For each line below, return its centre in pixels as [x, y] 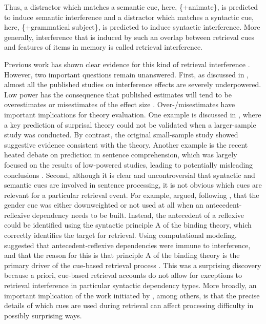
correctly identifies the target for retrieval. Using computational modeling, [120, 235]
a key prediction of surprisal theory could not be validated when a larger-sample [130, 124]
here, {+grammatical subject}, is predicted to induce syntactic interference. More [132, 27]
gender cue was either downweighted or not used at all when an [104, 205]
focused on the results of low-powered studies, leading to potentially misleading [129, 164]
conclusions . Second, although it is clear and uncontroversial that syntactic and [130, 175]
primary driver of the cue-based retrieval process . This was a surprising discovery [133, 265]
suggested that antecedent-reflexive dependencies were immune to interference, [127, 245]
